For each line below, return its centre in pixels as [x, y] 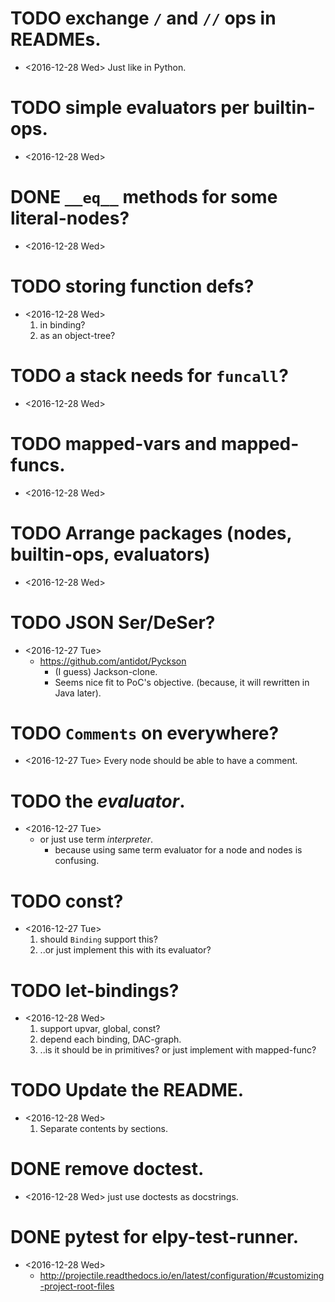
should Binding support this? [98, 939]
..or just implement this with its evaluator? [125, 950]
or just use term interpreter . [96, 839]
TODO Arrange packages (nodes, [151, 533]
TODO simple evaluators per [130, 108]
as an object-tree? [77, 335]
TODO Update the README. [127, 1090]
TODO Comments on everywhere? [145, 733]
